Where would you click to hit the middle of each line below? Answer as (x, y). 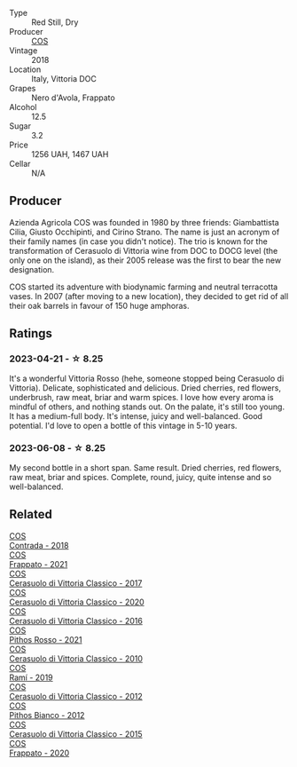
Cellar (20, 164)
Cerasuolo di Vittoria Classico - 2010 (76, 658)
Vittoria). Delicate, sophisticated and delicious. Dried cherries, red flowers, (145, 387)
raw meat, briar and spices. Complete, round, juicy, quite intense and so (141, 477)
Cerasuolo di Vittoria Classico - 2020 (77, 602)
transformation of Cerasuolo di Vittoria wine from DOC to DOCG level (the (144, 250)
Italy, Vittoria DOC (64, 79)
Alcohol (23, 107)
